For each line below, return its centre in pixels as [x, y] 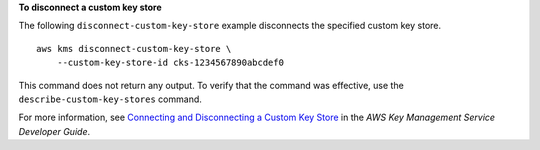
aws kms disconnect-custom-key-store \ [134, 48]
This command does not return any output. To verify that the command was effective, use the [211, 85]
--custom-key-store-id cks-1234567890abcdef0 [170, 63]
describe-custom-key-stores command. [110, 99]
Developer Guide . [54, 131]
